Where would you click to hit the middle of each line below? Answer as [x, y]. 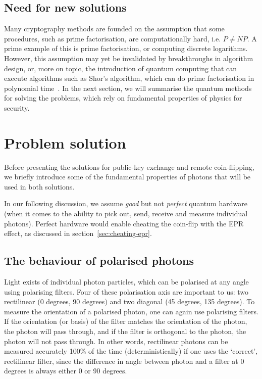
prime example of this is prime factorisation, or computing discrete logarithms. [126, 48]
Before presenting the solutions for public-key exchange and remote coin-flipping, [129, 167]
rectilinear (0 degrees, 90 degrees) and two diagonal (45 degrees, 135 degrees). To [129, 301]
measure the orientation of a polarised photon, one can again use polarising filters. [131, 311]
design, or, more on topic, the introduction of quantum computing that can [121, 68]
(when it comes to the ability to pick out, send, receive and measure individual [126, 214]
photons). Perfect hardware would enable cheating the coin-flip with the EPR [124, 223]
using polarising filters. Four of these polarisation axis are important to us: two [126, 291]
